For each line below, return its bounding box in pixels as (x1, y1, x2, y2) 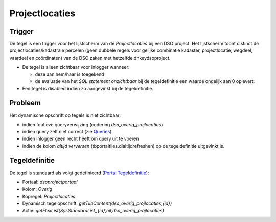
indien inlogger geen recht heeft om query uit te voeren (22, 135, 139, 142)
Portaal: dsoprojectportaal (22, 179, 78, 185)
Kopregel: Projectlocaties (22, 193, 76, 199)
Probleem (9, 99, 41, 107)
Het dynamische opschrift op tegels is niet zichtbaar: (9, 112, 121, 118)
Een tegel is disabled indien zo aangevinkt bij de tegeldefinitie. (22, 86, 153, 92)
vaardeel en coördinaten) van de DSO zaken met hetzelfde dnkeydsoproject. (9, 54, 171, 61)
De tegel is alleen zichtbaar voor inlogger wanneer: (22, 64, 130, 70)
